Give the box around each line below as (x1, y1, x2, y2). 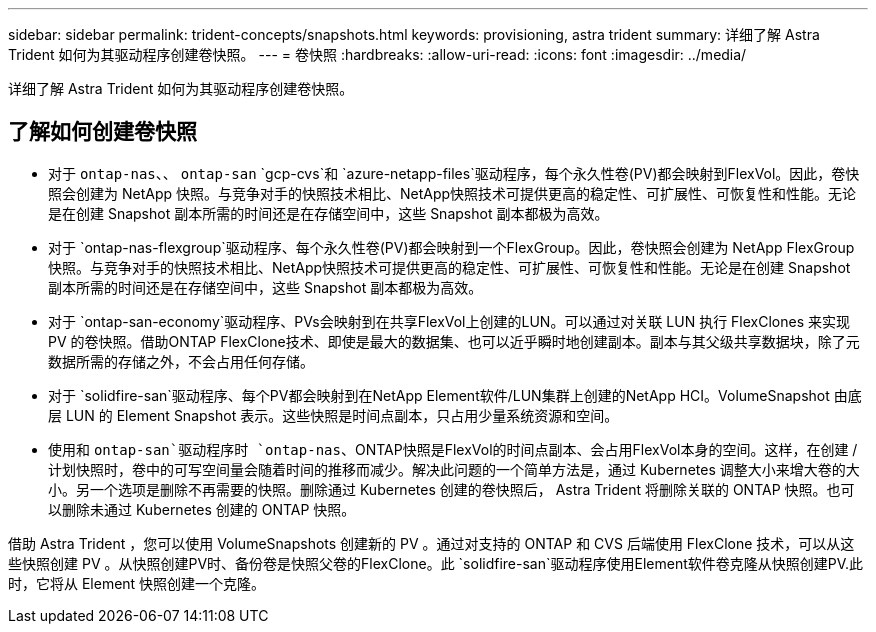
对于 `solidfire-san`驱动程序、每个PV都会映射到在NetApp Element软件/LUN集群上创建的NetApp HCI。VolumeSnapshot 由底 (48, 386, 862, 404)
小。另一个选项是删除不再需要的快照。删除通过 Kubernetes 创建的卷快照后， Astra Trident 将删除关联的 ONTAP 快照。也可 (48, 480, 855, 498)
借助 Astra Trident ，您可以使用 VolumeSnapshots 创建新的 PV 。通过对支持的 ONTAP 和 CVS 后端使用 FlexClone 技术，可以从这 (8, 534, 855, 552)
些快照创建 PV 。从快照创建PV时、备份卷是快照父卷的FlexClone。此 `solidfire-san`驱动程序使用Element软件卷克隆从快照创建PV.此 (8, 554, 864, 572)
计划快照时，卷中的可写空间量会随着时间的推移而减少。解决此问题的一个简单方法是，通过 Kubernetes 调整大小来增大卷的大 (48, 460, 860, 478)
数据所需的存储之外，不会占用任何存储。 (48, 352, 314, 370)
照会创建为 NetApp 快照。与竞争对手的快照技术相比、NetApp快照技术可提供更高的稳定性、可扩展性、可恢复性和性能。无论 (48, 184, 857, 202)
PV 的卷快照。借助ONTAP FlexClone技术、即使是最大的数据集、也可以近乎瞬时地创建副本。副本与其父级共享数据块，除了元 (48, 332, 860, 350)
